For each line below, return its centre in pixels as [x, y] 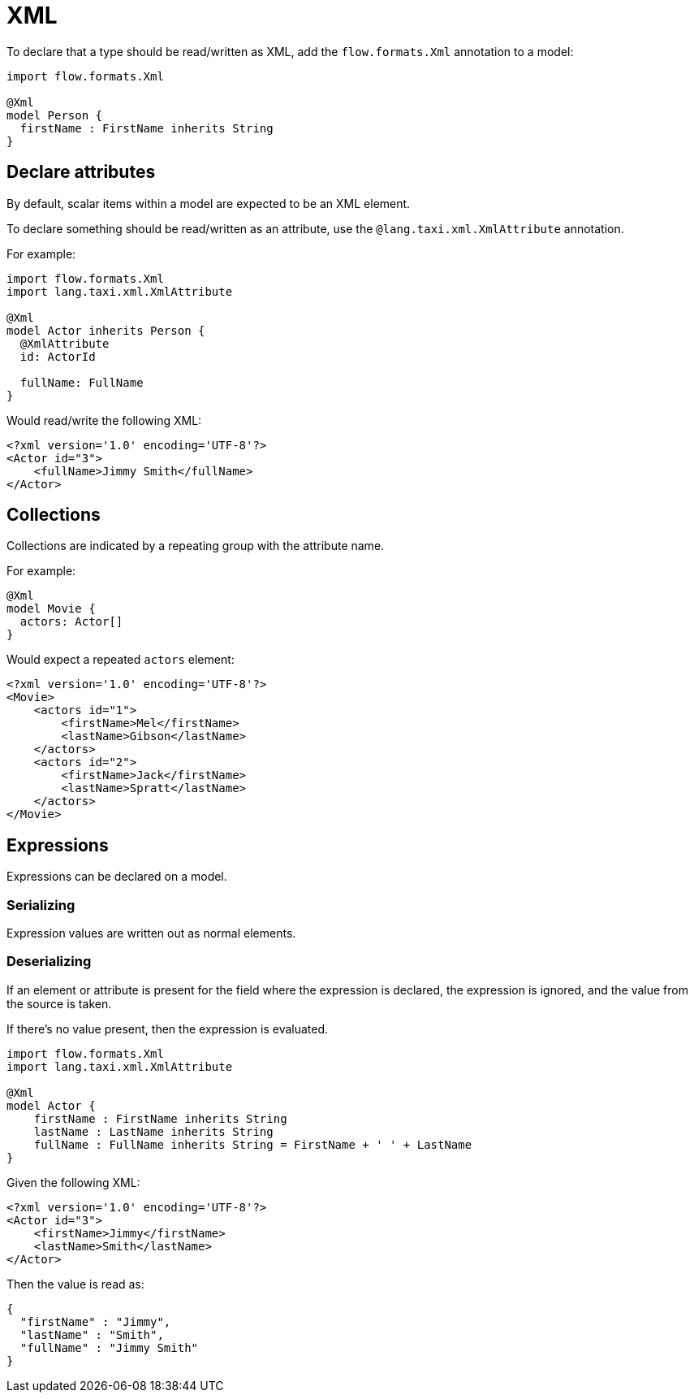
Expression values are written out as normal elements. [151, 933]
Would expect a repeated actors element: [121, 660]
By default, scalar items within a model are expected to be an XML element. [209, 203]
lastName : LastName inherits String [153, 1131]
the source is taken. [59, 1003]
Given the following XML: [73, 1182]
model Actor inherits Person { [106, 330]
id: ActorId [58, 356]
